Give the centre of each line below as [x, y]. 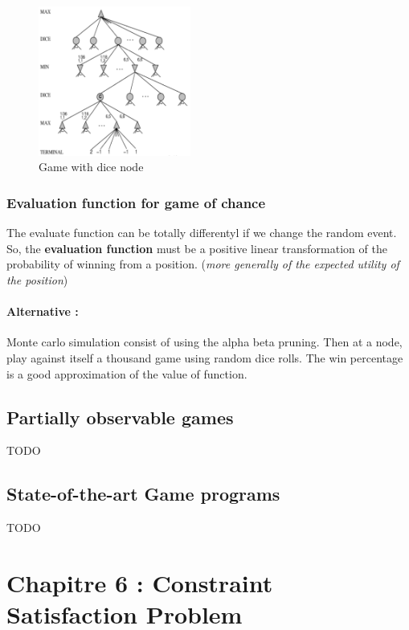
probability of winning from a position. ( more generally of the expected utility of [203, 264]
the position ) [37, 280]
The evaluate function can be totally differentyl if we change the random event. [202, 233]
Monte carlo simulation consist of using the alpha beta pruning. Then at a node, [204, 342]
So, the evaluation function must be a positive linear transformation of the [197, 248]
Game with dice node [91, 167]
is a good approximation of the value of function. [127, 373]
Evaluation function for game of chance [136, 202]
